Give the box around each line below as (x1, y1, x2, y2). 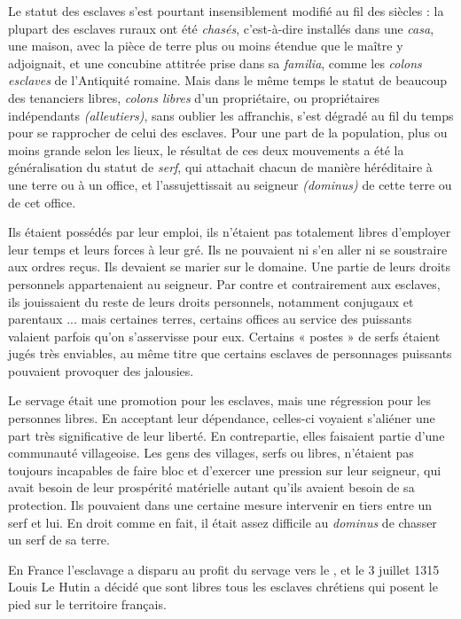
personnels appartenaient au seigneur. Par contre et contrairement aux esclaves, (8, 274, 441, 293)
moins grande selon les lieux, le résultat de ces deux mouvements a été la (8, 140, 404, 159)
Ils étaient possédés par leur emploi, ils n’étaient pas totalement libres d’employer (8, 223, 451, 241)
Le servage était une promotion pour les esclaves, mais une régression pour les (8, 391, 431, 410)
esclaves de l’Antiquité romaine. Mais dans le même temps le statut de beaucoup (8, 71, 448, 90)
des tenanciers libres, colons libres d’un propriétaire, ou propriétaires (8, 88, 380, 106)
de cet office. (8, 192, 76, 211)
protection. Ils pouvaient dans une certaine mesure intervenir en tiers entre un (8, 496, 433, 514)
